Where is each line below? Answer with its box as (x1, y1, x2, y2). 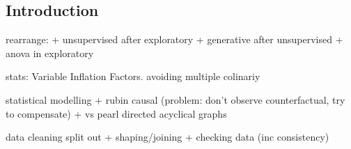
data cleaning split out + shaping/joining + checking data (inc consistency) (6, 130, 329, 144)
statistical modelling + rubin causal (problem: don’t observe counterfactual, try (6, 92, 345, 107)
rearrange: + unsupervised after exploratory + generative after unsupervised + (6, 32, 343, 47)
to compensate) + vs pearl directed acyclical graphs (6, 106, 227, 120)
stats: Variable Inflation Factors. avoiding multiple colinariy (6, 69, 260, 84)
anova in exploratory (6, 45, 94, 60)
